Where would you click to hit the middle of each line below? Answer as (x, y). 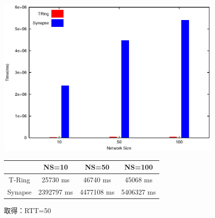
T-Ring (19, 180)
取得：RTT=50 (28, 210)
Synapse (20, 192)
